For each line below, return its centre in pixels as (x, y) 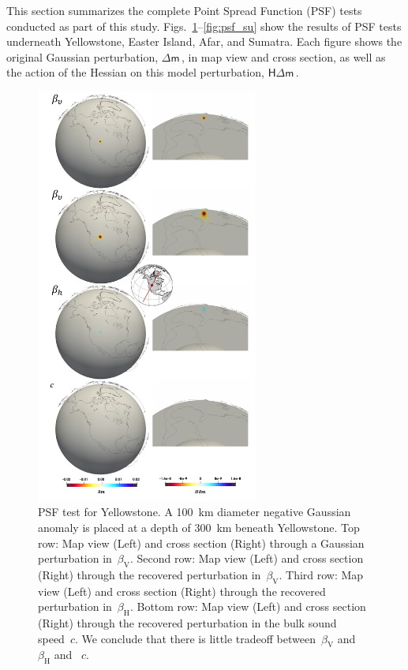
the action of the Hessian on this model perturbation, (135, 72)
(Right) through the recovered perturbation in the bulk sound (187, 623)
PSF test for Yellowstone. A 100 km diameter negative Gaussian (195, 512)
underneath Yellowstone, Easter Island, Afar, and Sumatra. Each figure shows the (204, 41)
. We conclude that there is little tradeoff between (195, 638)
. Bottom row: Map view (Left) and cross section (248, 606)
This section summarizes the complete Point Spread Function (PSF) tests (184, 10)
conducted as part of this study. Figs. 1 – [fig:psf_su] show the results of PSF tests (204, 26)
